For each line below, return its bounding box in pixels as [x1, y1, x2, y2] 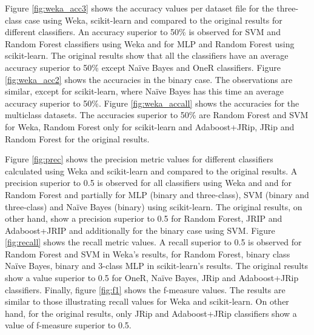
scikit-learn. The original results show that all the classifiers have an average [5, 49, 289, 62]
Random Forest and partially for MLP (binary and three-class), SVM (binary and [5, 188, 309, 201]
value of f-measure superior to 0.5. [5, 319, 132, 331]
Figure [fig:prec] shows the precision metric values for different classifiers [5, 153, 273, 165]
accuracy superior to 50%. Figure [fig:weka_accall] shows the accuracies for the [5, 96, 299, 109]
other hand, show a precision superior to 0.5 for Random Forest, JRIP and [5, 212, 282, 225]
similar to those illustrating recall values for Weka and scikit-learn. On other [5, 295, 289, 308]
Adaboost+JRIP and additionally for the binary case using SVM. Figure [5, 224, 275, 236]
